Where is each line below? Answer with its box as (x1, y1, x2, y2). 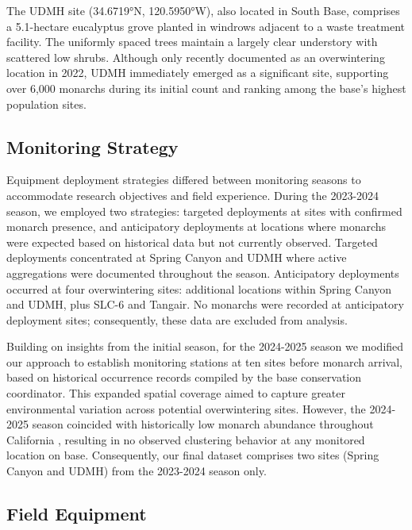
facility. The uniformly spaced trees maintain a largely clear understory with (6, 33, 378, 50)
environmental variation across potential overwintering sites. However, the (6, 400, 366, 417)
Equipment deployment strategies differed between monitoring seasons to (6, 171, 361, 188)
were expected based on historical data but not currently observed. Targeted (6, 233, 378, 250)
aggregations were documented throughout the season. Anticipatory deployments (6, 264, 399, 281)
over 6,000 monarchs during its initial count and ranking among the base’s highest (6, 79, 406, 96)
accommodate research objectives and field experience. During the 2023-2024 (6, 186, 379, 203)
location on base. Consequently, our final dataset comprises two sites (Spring (6, 447, 379, 463)
